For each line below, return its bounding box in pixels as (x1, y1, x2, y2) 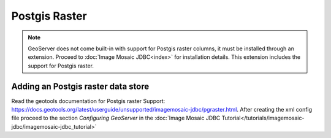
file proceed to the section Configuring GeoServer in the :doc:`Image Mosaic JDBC (11, 114, 221, 122)
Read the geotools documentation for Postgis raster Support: (11, 97, 165, 104)
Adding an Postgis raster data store (11, 81, 150, 91)
